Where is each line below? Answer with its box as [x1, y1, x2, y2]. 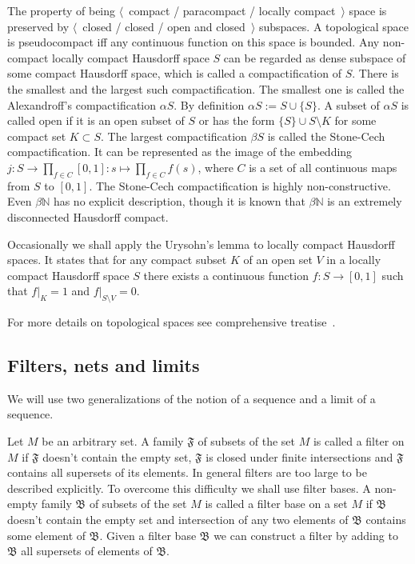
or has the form [198, 112, 275, 129]
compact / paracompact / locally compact [129, 2, 336, 18]
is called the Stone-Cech [267, 127, 385, 144]
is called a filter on [313, 433, 405, 450]
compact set [7, 127, 66, 144]
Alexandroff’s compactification [7, 96, 157, 113]
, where [198, 158, 233, 175]
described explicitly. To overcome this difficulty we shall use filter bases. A [7, 479, 371, 496]
